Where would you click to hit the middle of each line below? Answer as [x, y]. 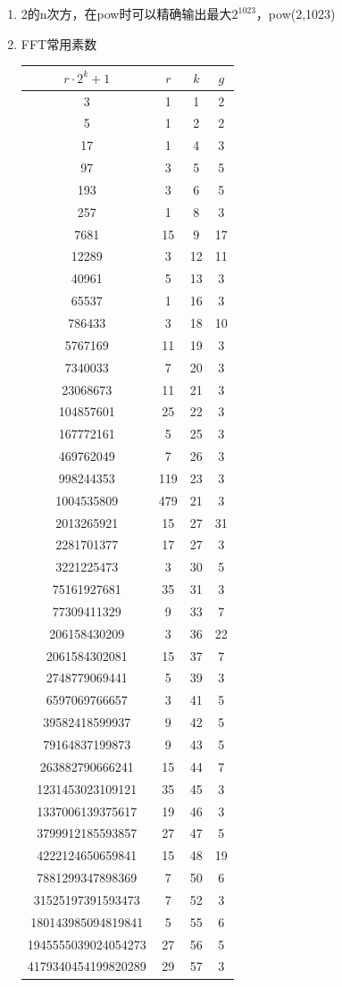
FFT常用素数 [59, 43]
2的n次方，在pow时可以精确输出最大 [126, 13]
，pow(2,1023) [296, 13]
